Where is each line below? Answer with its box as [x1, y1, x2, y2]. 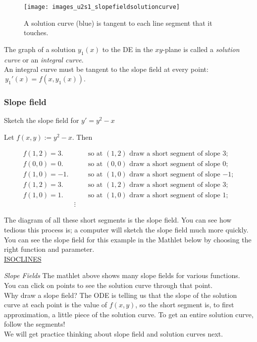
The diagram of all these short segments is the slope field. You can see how [4, 215, 232, 225]
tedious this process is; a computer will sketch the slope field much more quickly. [4, 225, 249, 235]
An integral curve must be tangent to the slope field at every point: [4, 64, 208, 74]
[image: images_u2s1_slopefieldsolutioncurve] [24, 3, 180, 10]
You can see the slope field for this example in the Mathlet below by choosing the [4, 234, 252, 244]
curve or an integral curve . [4, 54, 84, 64]
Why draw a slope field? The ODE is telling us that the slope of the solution [4, 289, 237, 300]
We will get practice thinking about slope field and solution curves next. [4, 328, 223, 339]
